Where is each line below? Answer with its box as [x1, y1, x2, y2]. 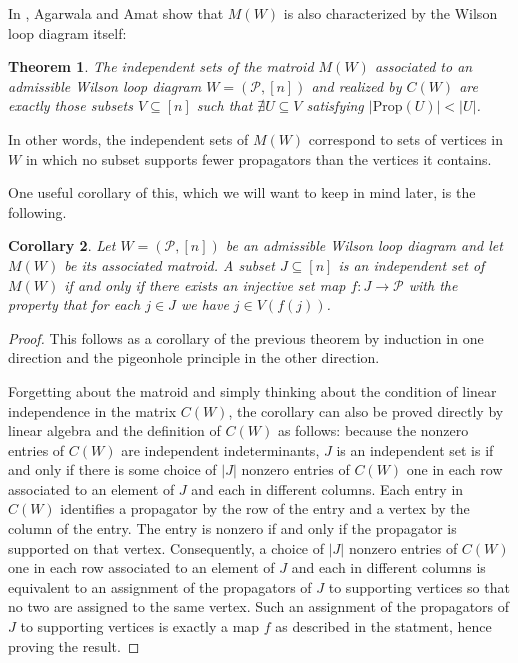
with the [408, 274, 458, 295]
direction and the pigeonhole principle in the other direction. [8, 347, 380, 368]
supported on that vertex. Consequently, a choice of [8, 537, 325, 558]
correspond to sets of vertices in [308, 128, 503, 149]
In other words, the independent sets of [8, 128, 249, 149]
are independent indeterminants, [121, 439, 320, 460]
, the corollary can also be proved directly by [228, 400, 504, 421]
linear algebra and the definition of [8, 420, 221, 441]
